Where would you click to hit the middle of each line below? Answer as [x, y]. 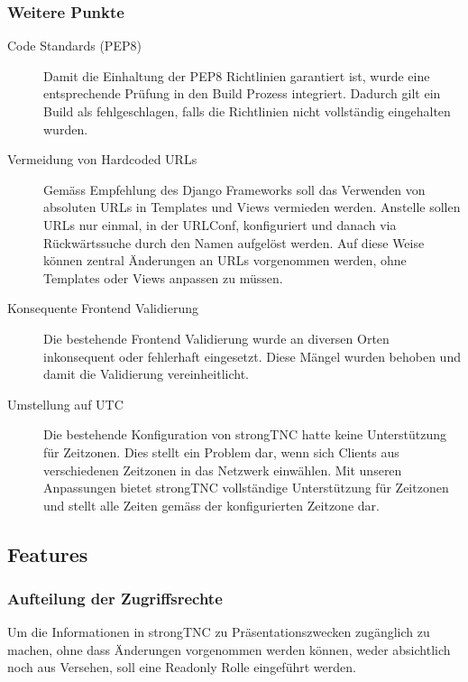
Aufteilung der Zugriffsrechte [115, 598]
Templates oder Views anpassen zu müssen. [163, 277]
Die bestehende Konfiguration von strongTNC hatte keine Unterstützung [245, 434]
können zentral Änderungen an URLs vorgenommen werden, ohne [225, 260]
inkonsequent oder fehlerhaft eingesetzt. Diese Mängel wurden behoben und [252, 356]
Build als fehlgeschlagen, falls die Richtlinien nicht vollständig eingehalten [247, 111]
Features [48, 553]
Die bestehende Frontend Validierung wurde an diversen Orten [216, 338]
